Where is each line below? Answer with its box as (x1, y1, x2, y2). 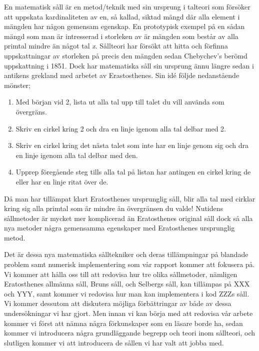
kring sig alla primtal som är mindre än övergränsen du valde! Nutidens (4, 203, 223, 213)
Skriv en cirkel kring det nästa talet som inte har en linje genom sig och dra (15, 140, 248, 150)
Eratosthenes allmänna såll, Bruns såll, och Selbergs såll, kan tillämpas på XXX (4, 278, 250, 289)
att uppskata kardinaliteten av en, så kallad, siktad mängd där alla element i (4, 11, 240, 21)
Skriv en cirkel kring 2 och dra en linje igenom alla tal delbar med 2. (15, 123, 226, 133)
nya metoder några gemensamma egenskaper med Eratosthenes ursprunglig (4, 222, 235, 233)
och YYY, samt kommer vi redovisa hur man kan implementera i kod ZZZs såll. (4, 288, 249, 298)
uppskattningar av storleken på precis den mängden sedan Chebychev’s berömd (4, 50, 247, 60)
